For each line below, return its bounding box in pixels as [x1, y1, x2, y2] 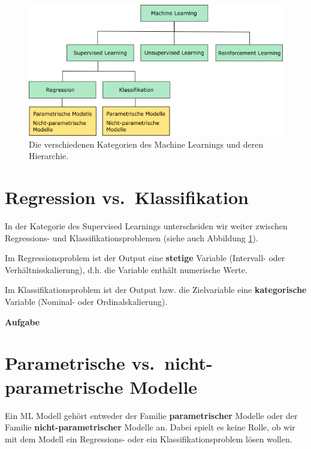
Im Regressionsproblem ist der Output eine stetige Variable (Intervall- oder [5, 252, 285, 264]
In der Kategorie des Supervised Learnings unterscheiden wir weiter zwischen [5, 220, 288, 232]
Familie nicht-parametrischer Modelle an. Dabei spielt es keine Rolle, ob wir [5, 421, 295, 433]
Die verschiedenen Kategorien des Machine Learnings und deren [29, 137, 264, 150]
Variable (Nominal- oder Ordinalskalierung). [5, 295, 168, 308]
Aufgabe [5, 315, 40, 328]
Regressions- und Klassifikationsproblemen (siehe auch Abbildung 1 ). [5, 231, 258, 244]
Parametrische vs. [5, 351, 155, 375]
